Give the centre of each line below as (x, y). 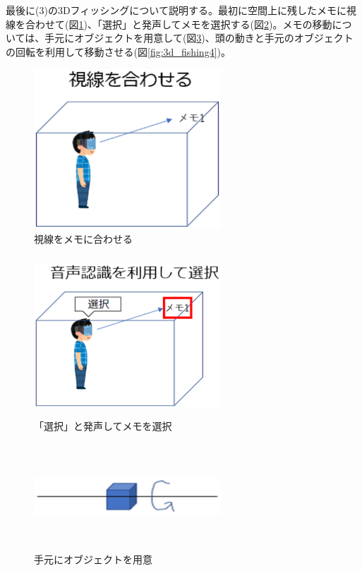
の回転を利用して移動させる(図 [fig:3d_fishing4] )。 (118, 51)
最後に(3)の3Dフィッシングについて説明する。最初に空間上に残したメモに (176, 10)
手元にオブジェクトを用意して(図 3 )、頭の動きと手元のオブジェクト (199, 38)
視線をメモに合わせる (83, 238)
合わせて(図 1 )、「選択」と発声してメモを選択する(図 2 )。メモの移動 (179, 24)
